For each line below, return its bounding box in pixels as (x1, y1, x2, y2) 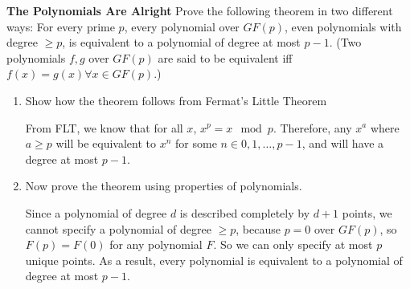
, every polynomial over (124, 18, 240, 35)
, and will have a (301, 135, 384, 152)
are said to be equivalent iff (158, 49, 293, 66)
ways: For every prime (6, 18, 115, 35)
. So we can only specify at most (213, 236, 373, 253)
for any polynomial (109, 236, 203, 253)
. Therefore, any (273, 119, 352, 136)
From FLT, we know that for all (25, 119, 183, 136)
